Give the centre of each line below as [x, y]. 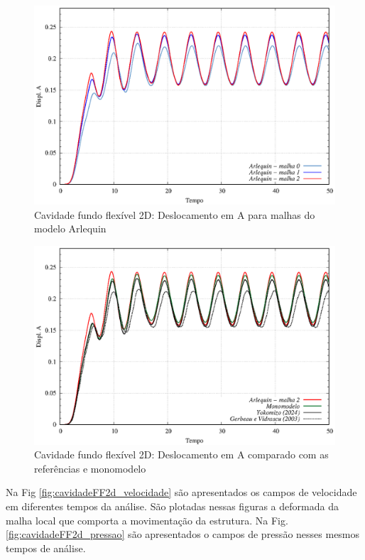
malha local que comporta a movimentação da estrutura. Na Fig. [147, 520]
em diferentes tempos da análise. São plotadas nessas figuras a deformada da [172, 506]
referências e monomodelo [90, 468]
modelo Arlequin [70, 228]
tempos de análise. [46, 548]
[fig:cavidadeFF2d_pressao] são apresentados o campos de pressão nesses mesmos [183, 534]
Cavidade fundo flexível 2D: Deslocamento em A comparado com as [181, 454]
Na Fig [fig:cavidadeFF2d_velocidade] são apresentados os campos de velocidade [181, 492]
